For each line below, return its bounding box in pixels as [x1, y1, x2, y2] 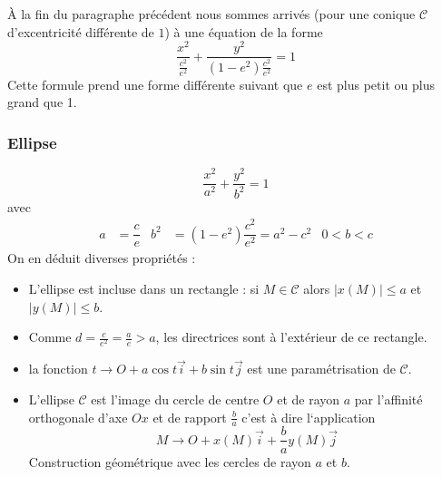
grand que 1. [7, 92, 77, 112]
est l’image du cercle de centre [91, 390, 260, 409]
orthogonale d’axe [28, 407, 128, 426]
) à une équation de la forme [164, 22, 323, 41]
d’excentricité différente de [7, 22, 154, 41]
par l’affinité [354, 390, 423, 409]
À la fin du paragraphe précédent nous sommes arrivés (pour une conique [7, 5, 416, 23]
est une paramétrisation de [247, 359, 396, 378]
